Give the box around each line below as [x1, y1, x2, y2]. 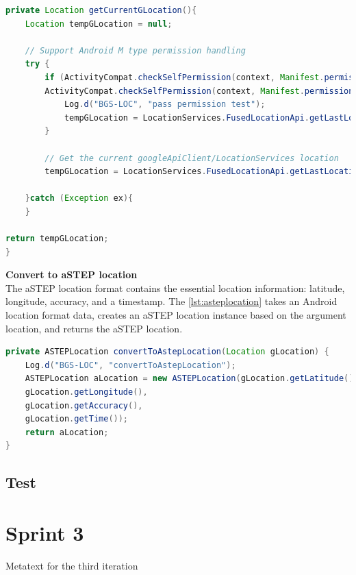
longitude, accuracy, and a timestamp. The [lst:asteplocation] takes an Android [5, 294, 338, 308]
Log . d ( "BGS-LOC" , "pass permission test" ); [64, 99, 266, 110]
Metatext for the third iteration [5, 558, 138, 572]
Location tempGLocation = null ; [25, 19, 173, 29]
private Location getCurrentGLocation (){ [5, 5, 197, 15]
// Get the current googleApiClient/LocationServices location [44, 153, 339, 163]
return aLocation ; [25, 427, 109, 437]
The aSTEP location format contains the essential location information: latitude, [5, 280, 345, 295]
